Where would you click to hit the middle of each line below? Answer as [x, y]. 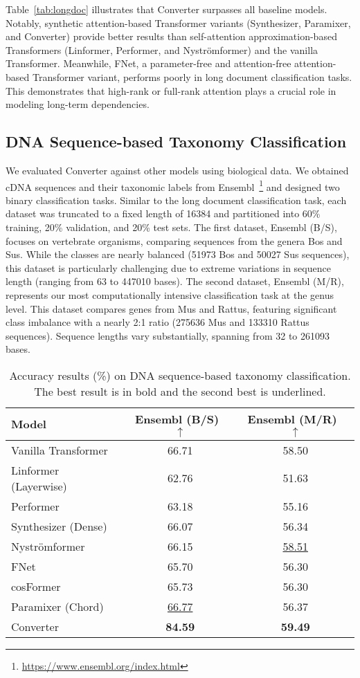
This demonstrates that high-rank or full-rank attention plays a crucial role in [171, 90]
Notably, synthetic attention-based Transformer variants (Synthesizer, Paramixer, [178, 22]
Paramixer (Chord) [57, 606]
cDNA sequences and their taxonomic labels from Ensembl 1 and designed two [173, 185]
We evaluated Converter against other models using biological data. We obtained [177, 170]
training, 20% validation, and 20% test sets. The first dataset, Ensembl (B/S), [171, 227]
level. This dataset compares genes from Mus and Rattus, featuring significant [171, 308]
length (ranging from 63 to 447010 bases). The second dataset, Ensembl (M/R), [175, 281]
